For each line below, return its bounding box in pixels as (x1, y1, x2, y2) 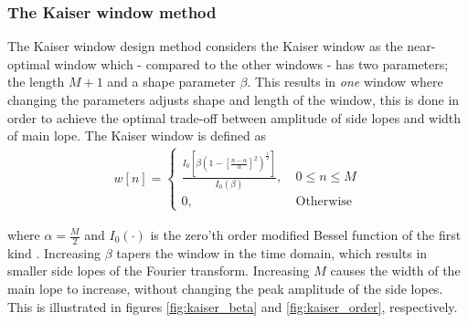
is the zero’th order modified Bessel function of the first (150, 225, 462, 244)
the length (7, 72, 65, 91)
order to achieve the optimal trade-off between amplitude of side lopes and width (7, 108, 462, 127)
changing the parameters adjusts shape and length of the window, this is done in (7, 90, 460, 109)
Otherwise (295, 194, 353, 208)
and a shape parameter (107, 72, 236, 91)
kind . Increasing (7, 243, 101, 262)
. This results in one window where (247, 72, 443, 91)
